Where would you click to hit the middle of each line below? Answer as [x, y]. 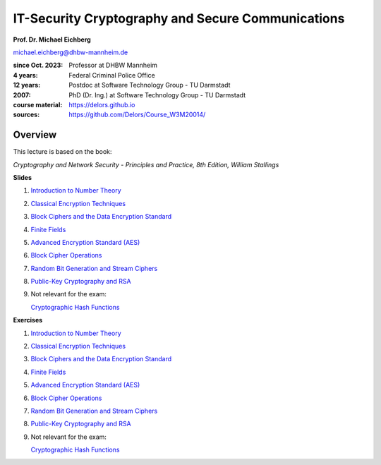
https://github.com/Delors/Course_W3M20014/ [137, 115]
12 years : [27, 85]
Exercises [28, 320]
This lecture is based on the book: [62, 152]
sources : [26, 115]
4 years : [25, 75]
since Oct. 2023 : [38, 65]
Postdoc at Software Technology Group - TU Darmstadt [150, 85]
